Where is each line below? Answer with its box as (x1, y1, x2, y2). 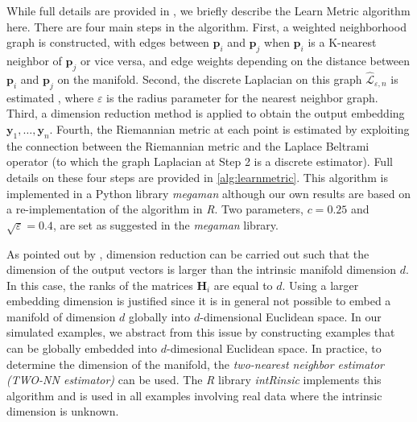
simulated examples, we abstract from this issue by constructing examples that (6, 324, 395, 341)
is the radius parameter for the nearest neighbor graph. (106, 89, 378, 105)
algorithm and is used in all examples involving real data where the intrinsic (6, 387, 382, 403)
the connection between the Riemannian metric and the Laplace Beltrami (6, 137, 370, 154)
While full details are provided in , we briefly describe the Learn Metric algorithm (6, 2, 411, 19)
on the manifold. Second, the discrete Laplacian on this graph (57, 71, 362, 87)
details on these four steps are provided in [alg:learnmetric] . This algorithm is (6, 168, 388, 185)
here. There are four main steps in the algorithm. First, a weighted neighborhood (6, 18, 407, 35)
